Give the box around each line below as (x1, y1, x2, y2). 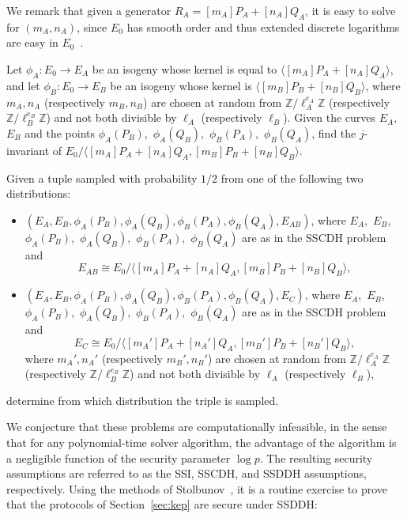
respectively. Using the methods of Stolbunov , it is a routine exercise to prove (6, 480, 387, 497)
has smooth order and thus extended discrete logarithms (126, 18, 400, 35)
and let (6, 77, 40, 93)
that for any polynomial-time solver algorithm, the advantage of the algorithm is (6, 433, 397, 450)
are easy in (6, 34, 58, 51)
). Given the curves (283, 109, 376, 126)
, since (77, 18, 107, 35)
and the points (24, 124, 95, 141)
